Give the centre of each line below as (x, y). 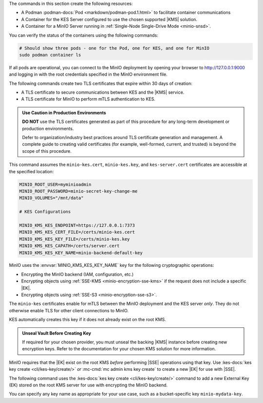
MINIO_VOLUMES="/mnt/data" (51, 198)
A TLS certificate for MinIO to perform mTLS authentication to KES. (88, 99)
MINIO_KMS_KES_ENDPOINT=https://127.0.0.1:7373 (77, 225)
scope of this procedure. (47, 151)
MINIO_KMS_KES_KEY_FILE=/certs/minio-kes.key (75, 239)
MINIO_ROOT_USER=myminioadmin (55, 184)
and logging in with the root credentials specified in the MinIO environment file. (88, 74)
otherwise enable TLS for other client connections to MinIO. (69, 310)
